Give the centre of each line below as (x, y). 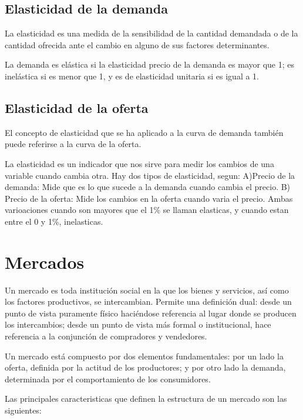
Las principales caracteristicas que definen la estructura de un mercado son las (146, 399)
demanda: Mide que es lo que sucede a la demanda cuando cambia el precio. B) (148, 187)
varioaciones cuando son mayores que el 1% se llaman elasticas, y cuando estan (147, 210)
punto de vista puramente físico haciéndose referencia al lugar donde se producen (151, 313)
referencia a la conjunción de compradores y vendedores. (106, 336)
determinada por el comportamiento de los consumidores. (108, 379)
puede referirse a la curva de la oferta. (73, 144)
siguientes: (23, 410)
